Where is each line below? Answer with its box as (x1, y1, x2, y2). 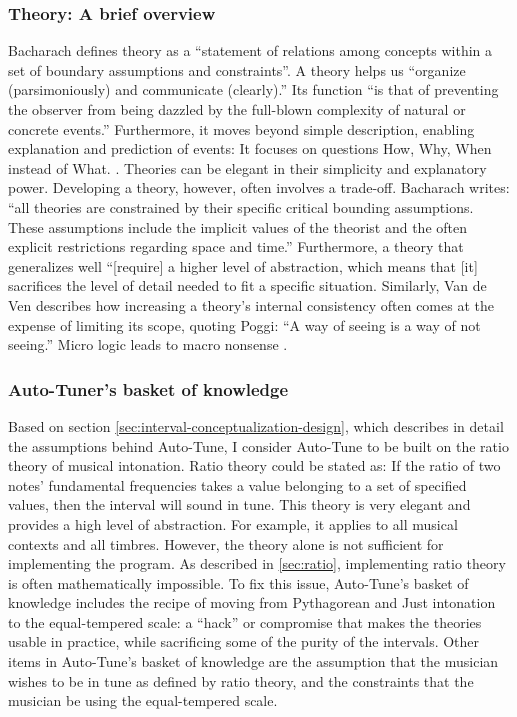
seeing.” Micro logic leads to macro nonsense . (8, 334, 288, 355)
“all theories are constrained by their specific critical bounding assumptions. (8, 196, 474, 217)
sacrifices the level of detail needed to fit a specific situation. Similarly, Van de (8, 275, 487, 296)
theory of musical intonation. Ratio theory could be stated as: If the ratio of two (8, 455, 501, 476)
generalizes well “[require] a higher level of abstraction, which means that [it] (8, 255, 478, 276)
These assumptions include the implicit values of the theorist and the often (8, 216, 467, 237)
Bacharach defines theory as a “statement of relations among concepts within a (8, 40, 493, 61)
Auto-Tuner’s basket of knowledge (8, 376, 289, 401)
